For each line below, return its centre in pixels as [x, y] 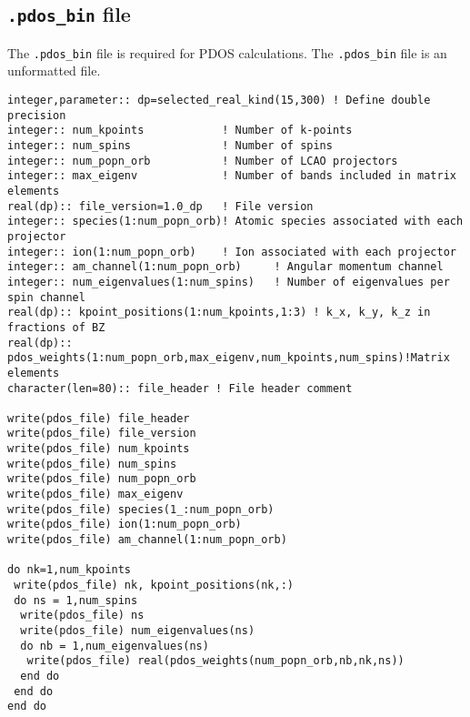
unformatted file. [54, 71]
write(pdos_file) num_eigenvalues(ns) [138, 631]
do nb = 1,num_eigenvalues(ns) [115, 646]
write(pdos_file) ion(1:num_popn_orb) [125, 525]
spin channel [46, 297]
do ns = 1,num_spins [76, 600]
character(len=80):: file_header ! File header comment [180, 388]
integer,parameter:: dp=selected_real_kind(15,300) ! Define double [219, 101]
